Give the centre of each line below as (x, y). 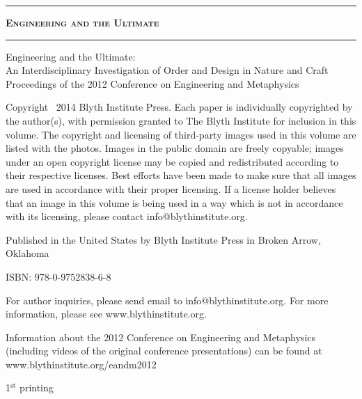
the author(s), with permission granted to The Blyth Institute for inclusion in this (181, 120)
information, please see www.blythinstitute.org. (106, 314)
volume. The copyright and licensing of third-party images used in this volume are (181, 134)
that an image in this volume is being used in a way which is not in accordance (174, 202)
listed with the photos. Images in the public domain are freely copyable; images (175, 148)
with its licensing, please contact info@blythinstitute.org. (127, 216)
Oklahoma (27, 253)
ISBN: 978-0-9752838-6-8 (58, 276)
